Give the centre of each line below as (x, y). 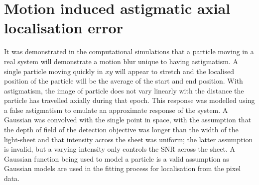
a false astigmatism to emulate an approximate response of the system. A (116, 110)
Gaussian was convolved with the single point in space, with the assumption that (128, 120)
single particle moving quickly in (54, 71)
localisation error (64, 28)
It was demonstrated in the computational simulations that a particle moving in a (129, 51)
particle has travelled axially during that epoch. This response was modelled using (129, 100)
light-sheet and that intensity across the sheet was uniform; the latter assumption (129, 139)
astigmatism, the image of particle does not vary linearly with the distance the (124, 90)
